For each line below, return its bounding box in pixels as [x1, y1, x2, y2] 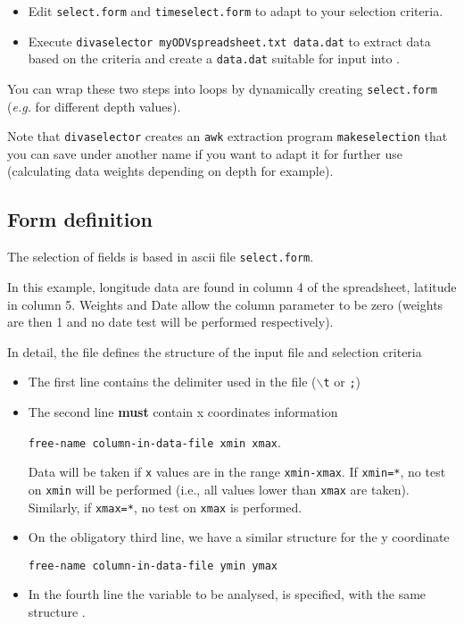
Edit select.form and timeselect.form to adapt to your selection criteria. [28, 2, 443, 20]
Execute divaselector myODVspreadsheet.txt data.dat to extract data [28, 31, 431, 50]
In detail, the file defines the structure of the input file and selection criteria [7, 342, 422, 361]
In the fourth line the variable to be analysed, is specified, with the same [28, 585, 427, 603]
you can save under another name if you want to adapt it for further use [7, 144, 402, 162]
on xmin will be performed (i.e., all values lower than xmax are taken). [28, 479, 410, 498]
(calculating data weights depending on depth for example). [7, 162, 334, 180]
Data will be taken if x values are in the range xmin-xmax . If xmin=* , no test [28, 462, 446, 481]
